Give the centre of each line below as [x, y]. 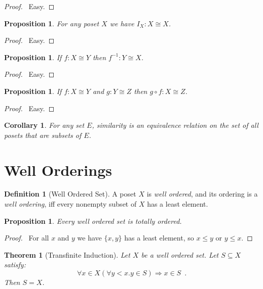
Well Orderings [58, 170]
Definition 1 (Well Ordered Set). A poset [70, 194]
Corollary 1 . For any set [44, 125]
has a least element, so [159, 238]
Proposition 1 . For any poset [52, 23]
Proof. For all [27, 238]
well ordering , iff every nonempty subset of [70, 204]
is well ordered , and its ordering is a [202, 194]
